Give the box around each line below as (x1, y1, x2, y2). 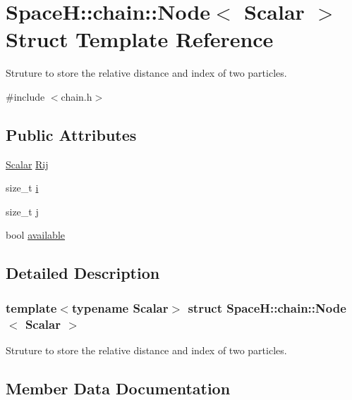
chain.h (61, 89, 92, 104)
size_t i (6, 180, 39, 195)
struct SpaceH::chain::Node (188, 299, 346, 316)
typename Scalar (71, 299, 169, 316)
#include (6, 89, 45, 104)
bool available (6, 227, 66, 242)
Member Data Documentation (6, 377, 231, 399)
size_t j (6, 204, 39, 218)
